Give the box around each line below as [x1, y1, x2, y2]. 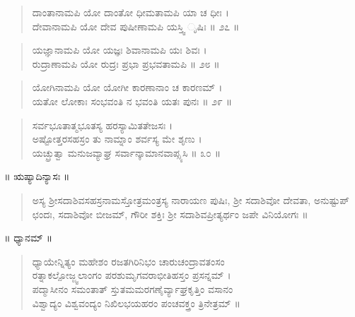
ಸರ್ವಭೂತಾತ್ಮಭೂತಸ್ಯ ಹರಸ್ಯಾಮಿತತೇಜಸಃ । [32, 117, 173, 132]
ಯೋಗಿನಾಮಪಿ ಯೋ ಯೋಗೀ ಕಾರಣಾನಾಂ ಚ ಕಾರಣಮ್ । [32, 80, 223, 95]
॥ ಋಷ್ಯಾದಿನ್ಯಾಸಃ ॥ [4, 169, 70, 184]
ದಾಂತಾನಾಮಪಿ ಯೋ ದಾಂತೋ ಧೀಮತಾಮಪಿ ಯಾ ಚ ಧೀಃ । [32, 5, 229, 19]
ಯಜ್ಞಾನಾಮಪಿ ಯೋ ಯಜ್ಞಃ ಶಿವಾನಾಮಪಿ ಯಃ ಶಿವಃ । [32, 42, 207, 57]
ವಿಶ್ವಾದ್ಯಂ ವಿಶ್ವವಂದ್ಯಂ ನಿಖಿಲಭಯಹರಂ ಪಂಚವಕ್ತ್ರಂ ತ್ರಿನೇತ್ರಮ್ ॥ [32, 295, 240, 310]
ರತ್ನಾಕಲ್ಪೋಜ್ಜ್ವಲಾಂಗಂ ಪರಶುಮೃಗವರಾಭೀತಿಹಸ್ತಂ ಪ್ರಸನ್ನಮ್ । [32, 268, 231, 282]
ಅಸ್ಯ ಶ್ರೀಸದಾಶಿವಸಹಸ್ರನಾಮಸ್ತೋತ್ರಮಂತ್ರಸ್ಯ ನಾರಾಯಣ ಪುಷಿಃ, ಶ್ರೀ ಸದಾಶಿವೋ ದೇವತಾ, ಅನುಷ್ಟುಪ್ [32, 192, 349, 207]
